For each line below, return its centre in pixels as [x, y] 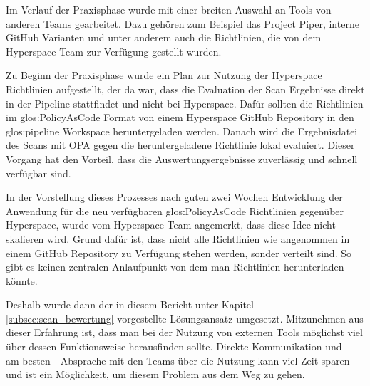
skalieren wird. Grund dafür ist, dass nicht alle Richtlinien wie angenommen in [178, 238]
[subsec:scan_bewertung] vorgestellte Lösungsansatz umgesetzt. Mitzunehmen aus [185, 318]
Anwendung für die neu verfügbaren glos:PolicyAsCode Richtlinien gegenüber [175, 210]
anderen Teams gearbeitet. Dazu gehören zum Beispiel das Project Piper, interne [183, 23]
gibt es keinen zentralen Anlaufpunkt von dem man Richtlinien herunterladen [175, 267]
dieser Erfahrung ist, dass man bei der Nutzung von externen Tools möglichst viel [184, 332]
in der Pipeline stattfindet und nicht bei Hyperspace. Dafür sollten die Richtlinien [185, 103]
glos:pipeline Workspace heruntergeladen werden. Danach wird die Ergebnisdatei [182, 131]
